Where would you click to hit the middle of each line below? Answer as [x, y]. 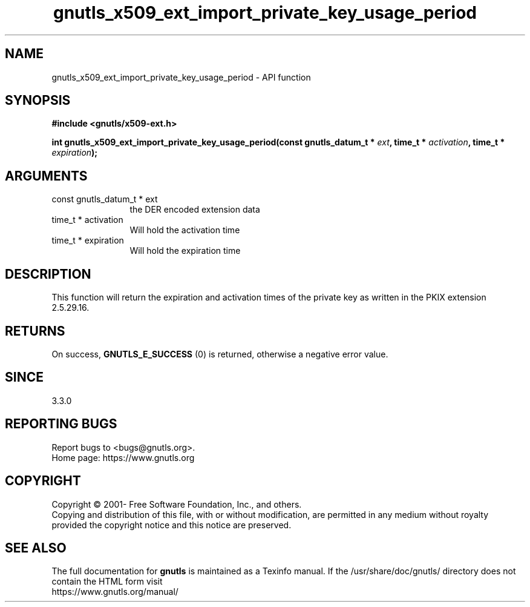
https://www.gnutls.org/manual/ [115, 592]
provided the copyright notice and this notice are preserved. [172, 525]
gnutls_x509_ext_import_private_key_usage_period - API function [181, 77]
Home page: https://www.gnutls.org [123, 457]
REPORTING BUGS [61, 424]
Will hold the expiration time [185, 251]
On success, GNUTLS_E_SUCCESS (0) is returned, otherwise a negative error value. [220, 354]
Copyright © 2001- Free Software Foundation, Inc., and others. [177, 504]
